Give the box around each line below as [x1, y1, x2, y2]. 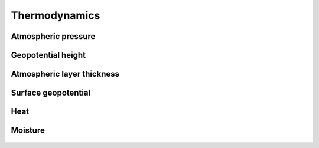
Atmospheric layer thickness [11, 69, 120, 79]
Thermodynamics [11, 9, 100, 22]
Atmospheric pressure [11, 31, 96, 41]
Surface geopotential [11, 88, 91, 98]
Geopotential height [11, 50, 86, 60]
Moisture [11, 126, 45, 136]
